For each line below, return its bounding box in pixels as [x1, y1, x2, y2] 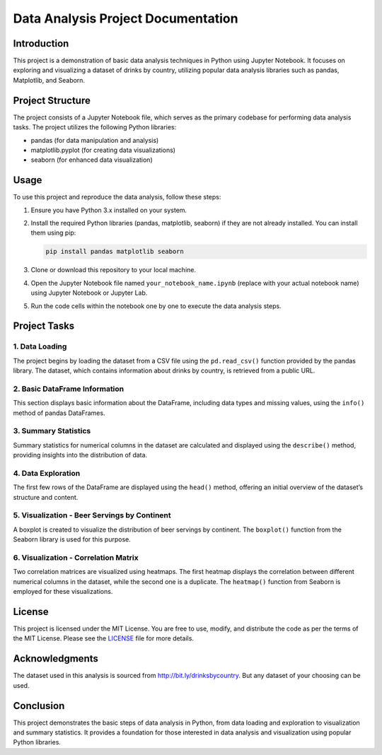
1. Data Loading [13, 341, 67, 351]
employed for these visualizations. [13, 587, 113, 596]
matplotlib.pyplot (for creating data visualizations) [30, 146, 176, 154]
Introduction [13, 37, 69, 49]
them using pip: [30, 228, 76, 237]
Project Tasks [13, 320, 75, 332]
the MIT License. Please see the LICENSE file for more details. [13, 634, 195, 643]
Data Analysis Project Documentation [13, 11, 238, 26]
